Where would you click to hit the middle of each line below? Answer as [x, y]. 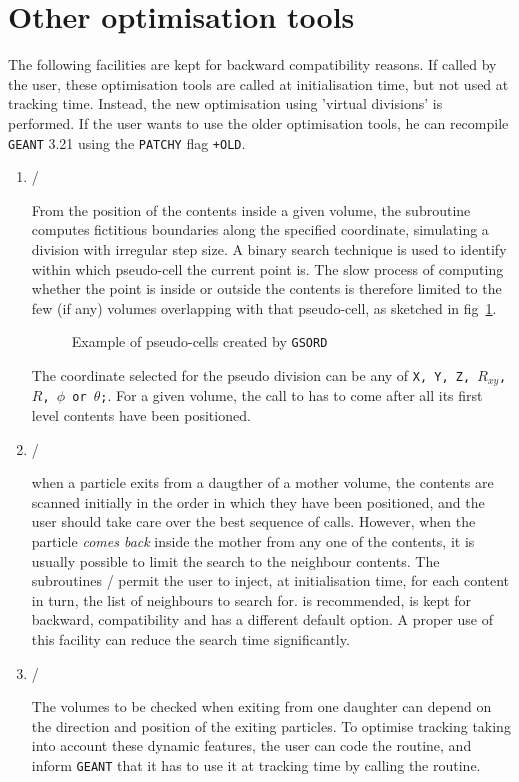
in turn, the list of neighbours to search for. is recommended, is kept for [251, 599]
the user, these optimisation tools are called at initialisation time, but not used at [258, 83]
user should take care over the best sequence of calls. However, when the [253, 521]
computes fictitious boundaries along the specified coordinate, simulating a [260, 229]
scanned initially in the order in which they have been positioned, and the [258, 501]
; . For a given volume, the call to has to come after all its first [291, 395]
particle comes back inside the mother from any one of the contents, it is [253, 541]
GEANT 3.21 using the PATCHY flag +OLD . [127, 142]
